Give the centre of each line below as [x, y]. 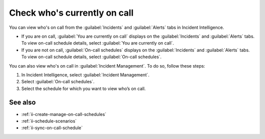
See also [23, 103]
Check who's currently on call [71, 13]
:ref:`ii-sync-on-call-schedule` [52, 128]
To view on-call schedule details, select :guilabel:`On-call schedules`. [92, 57]
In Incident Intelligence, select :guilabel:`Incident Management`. [85, 75]
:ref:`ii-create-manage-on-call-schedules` [64, 114]
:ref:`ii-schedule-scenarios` [49, 121]
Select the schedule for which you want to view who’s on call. [83, 89]
